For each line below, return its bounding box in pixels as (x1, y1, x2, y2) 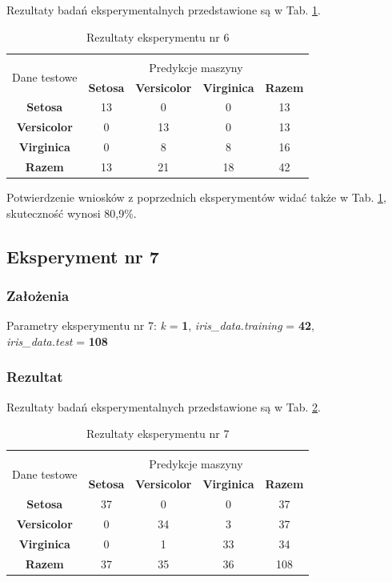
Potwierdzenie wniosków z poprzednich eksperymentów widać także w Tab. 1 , (6, 189, 386, 205)
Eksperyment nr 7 (6, 243, 159, 268)
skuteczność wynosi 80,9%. (6, 204, 137, 221)
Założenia (6, 285, 70, 305)
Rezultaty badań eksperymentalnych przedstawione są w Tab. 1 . (6, 2, 321, 18)
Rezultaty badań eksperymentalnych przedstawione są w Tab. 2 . (6, 398, 321, 415)
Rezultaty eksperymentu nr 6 (86, 28, 230, 45)
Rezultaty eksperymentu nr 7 (86, 425, 230, 442)
